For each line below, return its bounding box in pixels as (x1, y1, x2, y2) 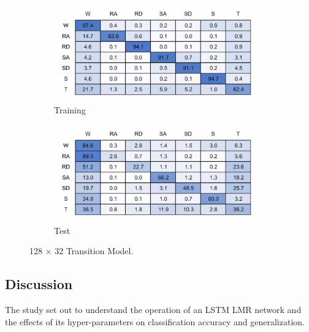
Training (54, 104, 86, 116)
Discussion (5, 274, 73, 293)
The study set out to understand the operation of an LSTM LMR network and (5, 303, 302, 315)
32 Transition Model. (55, 244, 134, 257)
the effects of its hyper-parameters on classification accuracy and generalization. (5, 315, 305, 328)
